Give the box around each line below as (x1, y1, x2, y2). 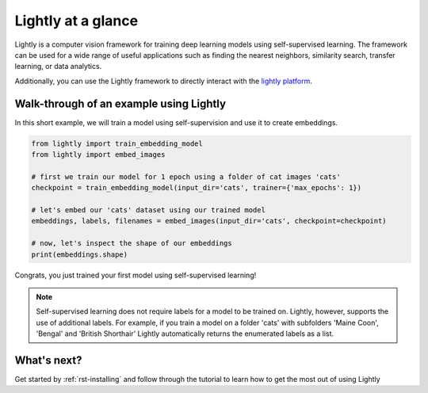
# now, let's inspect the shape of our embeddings (31, 238, 233, 248)
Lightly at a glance (14, 12, 139, 29)
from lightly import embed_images (31, 151, 166, 158)
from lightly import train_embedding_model (31, 139, 204, 148)
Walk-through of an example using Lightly (14, 97, 226, 110)
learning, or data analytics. (14, 62, 102, 71)
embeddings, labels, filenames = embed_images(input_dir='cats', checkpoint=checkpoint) (31, 216, 388, 226)
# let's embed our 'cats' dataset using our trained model (31, 205, 266, 214)
